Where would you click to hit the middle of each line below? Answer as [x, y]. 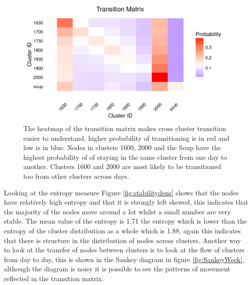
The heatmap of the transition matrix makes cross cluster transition [125, 128]
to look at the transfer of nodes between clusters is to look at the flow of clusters [124, 250]
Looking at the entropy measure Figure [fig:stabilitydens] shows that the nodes [121, 192]
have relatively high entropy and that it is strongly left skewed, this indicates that [126, 202]
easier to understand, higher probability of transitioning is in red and [126, 138]
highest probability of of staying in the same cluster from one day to [125, 157]
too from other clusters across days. [76, 176]
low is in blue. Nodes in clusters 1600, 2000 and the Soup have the [122, 147]
